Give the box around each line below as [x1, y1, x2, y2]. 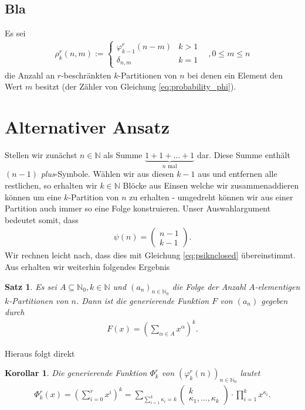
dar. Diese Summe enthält [196, 148, 290, 160]
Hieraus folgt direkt [5, 347, 75, 359]
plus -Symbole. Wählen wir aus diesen [40, 168, 174, 180]
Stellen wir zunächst [5, 148, 77, 160]
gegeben [261, 294, 288, 306]
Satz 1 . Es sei [5, 280, 57, 292]
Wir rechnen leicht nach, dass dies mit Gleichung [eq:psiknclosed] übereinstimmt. [5, 249, 296, 261]
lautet [240, 367, 260, 379]
